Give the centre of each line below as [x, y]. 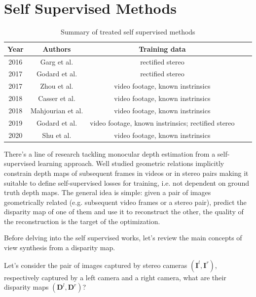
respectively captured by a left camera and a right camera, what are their [115, 277]
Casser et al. [57, 98]
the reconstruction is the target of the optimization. [82, 221]
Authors [57, 49]
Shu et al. [57, 135]
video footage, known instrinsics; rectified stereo [162, 122]
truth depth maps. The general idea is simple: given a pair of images [108, 192]
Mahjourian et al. [57, 110]
